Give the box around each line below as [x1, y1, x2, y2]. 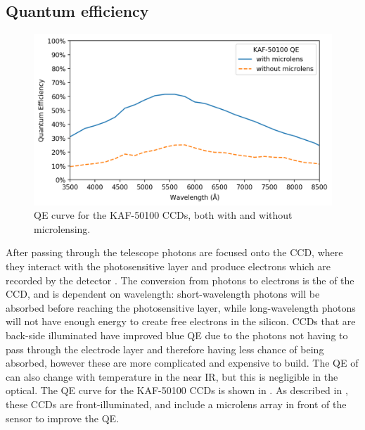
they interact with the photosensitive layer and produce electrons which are [6, 259, 331, 274]
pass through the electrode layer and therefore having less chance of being [6, 341, 324, 356]
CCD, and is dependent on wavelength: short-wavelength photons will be [6, 286, 320, 301]
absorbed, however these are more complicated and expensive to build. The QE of [6, 355, 359, 370]
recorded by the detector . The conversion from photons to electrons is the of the [6, 272, 354, 287]
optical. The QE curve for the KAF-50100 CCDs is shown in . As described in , [6, 383, 348, 398]
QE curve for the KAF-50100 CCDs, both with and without [34, 208, 293, 222]
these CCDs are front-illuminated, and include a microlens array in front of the [6, 396, 347, 411]
